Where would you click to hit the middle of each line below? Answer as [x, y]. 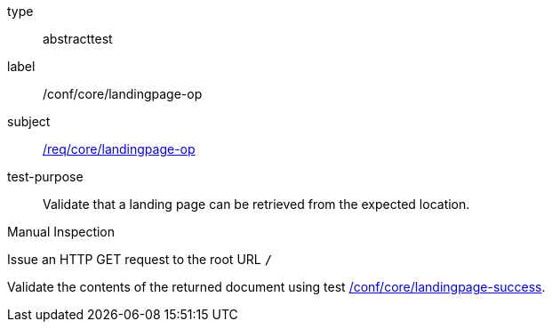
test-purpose [45, 177]
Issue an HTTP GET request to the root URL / [140, 259]
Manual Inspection [61, 232]
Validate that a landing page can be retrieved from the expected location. [256, 204]
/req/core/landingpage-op [119, 149]
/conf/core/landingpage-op [123, 94]
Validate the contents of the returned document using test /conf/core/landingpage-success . [276, 287]
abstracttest [78, 39]
